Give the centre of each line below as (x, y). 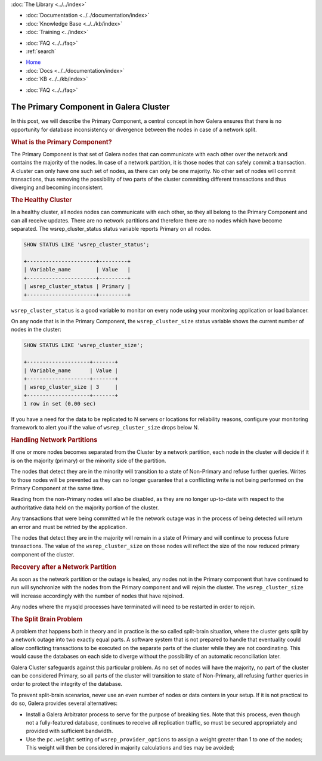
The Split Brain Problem (47, 619)
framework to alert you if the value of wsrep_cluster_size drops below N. (105, 428)
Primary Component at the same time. (58, 488)
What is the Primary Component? (62, 142)
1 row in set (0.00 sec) (60, 404)
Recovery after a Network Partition (64, 567)
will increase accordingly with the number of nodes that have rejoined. (97, 596)
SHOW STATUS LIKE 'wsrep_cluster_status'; (86, 245)
